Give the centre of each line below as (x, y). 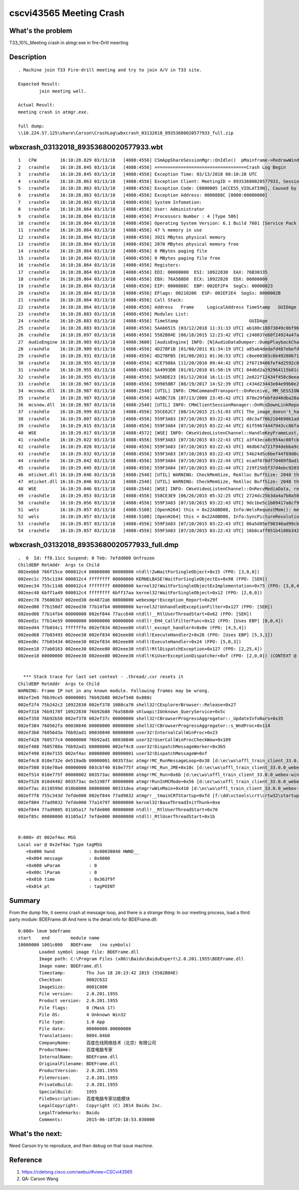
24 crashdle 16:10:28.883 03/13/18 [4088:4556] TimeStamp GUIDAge (143, 321)
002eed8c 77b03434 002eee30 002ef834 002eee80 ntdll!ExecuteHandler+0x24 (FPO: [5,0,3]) (130, 642)
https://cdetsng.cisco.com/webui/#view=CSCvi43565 (77, 1172)
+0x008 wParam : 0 (61, 865)
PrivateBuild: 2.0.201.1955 (78, 1085)
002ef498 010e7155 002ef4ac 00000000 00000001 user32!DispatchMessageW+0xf (113, 754)
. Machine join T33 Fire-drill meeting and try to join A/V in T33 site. (110, 70)
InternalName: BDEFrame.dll (78, 1057)
